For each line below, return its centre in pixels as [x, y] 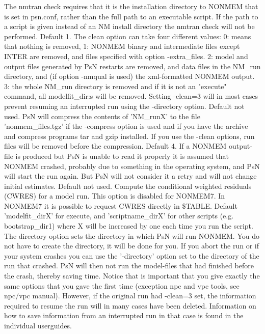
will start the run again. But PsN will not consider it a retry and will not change [130, 176]
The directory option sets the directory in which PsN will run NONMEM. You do [132, 235]
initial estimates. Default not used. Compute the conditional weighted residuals [128, 186]
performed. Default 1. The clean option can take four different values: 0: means [128, 36]
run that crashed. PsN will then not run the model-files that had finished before [129, 266]
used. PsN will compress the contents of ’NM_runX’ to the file [102, 116]
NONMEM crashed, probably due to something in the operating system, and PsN [132, 166]
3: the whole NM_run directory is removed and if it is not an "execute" [115, 86]
